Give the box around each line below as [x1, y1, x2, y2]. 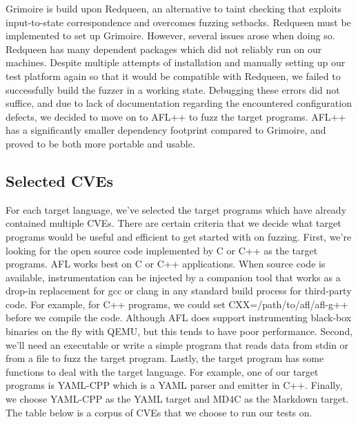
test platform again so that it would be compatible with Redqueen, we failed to [6, 68, 341, 83]
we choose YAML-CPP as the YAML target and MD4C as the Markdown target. [6, 392, 349, 406]
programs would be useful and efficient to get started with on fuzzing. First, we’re [6, 229, 352, 243]
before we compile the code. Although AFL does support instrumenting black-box [6, 310, 352, 325]
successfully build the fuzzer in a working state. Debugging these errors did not [6, 82, 340, 97]
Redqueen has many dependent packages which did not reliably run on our [6, 41, 322, 56]
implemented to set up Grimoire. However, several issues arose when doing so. [6, 28, 335, 43]
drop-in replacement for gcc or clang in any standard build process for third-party [6, 283, 352, 298]
